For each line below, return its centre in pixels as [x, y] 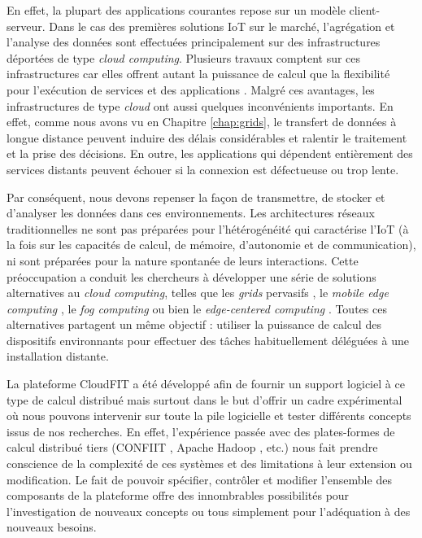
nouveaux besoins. [52, 527]
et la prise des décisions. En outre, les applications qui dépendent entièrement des [210, 153]
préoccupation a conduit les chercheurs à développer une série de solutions [191, 276]
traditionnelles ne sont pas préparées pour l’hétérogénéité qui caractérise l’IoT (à [208, 228]
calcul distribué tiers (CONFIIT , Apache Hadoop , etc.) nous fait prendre [192, 447]
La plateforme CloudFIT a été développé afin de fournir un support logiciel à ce [206, 384]
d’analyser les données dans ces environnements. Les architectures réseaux [191, 213]
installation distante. [58, 356]
